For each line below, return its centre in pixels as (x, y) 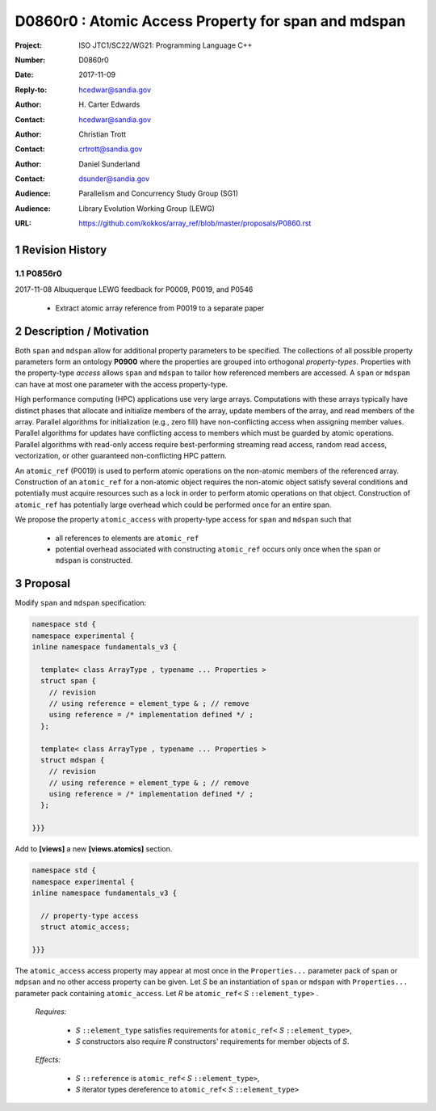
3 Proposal (42, 583)
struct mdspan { (73, 760)
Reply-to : (31, 90)
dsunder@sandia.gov (114, 179)
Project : (29, 45)
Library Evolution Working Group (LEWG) (147, 208)
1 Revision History (61, 250)
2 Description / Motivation (82, 331)
